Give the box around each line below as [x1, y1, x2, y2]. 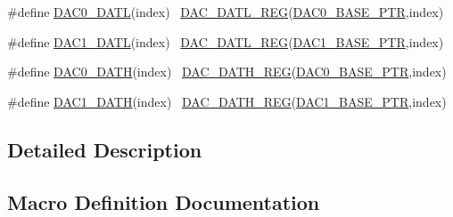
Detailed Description [7, 135, 202, 163]
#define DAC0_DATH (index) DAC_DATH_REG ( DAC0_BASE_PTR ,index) [7, 62, 447, 81]
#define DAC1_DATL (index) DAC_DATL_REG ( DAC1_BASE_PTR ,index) [7, 32, 444, 51]
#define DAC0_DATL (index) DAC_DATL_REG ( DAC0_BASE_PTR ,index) [7, 3, 444, 20]
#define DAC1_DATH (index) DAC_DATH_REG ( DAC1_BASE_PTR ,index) [7, 92, 447, 110]
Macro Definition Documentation [7, 188, 320, 215]
